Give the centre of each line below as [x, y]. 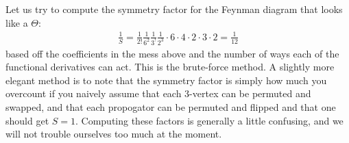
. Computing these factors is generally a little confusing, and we [209, 120]
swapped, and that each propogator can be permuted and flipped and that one [171, 106]
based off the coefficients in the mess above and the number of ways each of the [172, 53]
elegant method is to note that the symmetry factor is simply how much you [166, 80]
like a [17, 22]
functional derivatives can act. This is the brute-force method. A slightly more [170, 67]
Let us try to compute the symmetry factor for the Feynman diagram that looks [174, 9]
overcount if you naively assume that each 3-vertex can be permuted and [158, 93]
